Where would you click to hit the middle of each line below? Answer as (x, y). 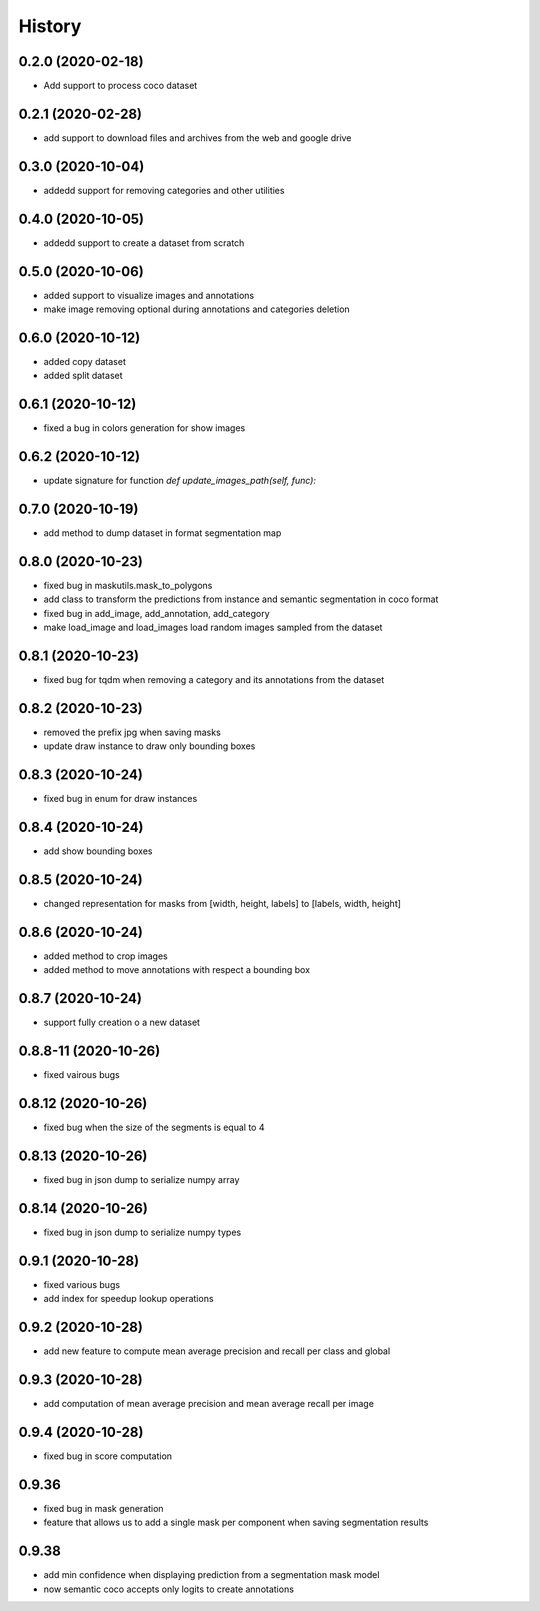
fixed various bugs (81, 1284)
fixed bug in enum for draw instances (120, 799)
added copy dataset (85, 361)
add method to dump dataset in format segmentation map (162, 533)
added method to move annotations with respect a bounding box (176, 970)
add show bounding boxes (98, 851)
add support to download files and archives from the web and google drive (197, 137)
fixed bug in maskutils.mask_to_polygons (128, 585)
